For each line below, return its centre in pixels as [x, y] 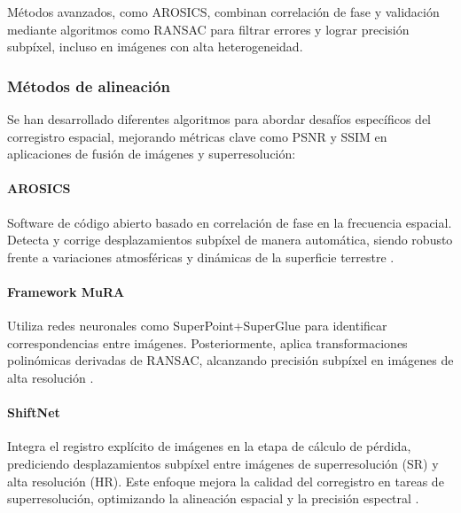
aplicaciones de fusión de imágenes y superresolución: [152, 154]
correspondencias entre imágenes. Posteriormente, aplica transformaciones [207, 342]
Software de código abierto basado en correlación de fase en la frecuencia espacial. [230, 222]
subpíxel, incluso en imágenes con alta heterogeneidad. [155, 47]
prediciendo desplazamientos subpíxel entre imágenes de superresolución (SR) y [223, 463]
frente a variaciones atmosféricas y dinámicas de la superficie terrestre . [201, 256]
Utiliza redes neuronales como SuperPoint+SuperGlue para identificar [197, 326]
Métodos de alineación [89, 85]
